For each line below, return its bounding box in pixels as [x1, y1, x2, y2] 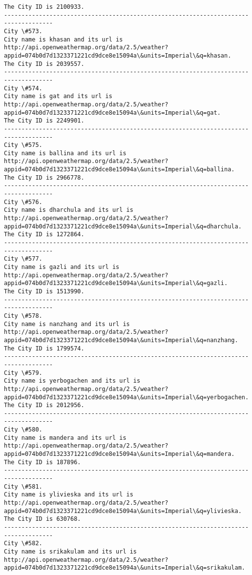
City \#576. [4, 198, 42, 205]
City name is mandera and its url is [4, 434, 126, 441]
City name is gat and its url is [4, 93, 112, 100]
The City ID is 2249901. [4, 117, 84, 124]
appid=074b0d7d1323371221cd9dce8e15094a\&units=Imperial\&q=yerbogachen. [4, 393, 249, 401]
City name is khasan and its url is [4, 36, 123, 43]
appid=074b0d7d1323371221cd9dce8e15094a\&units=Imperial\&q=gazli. [4, 280, 228, 287]
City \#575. [4, 142, 42, 149]
